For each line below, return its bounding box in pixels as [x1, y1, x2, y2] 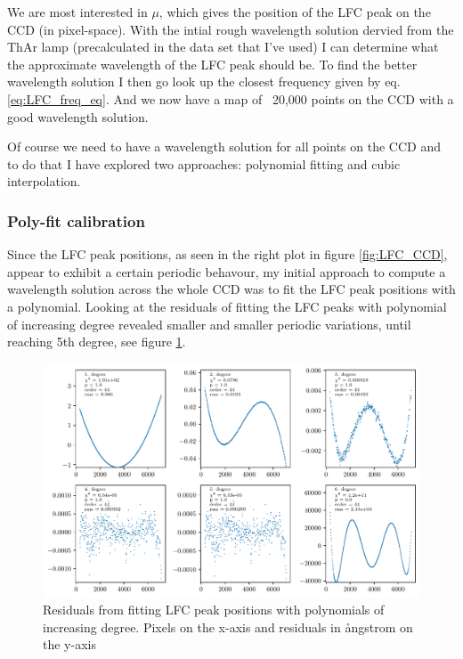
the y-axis [43, 635, 96, 654]
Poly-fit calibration [7, 209, 145, 232]
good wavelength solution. [7, 107, 149, 126]
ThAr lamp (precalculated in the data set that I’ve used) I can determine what [7, 37, 439, 56]
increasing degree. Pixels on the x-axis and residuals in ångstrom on [43, 617, 413, 636]
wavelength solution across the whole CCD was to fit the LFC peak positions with [7, 280, 456, 298]
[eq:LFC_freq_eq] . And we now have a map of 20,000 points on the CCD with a [7, 89, 454, 108]
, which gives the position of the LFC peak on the [158, 3, 431, 20]
